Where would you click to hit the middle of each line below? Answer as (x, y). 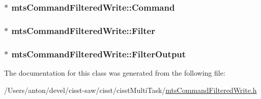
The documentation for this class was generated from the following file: (115, 72)
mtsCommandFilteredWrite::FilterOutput (99, 54)
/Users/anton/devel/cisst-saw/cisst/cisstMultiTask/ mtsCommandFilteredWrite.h (130, 90)
